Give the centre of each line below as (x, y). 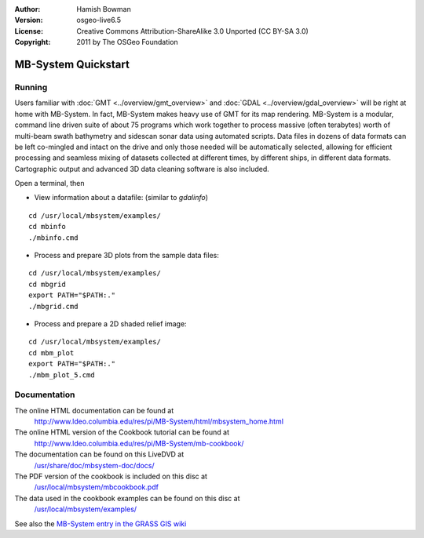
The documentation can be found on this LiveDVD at (99, 454)
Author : (27, 9)
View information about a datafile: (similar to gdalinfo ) (121, 198)
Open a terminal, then (49, 184)
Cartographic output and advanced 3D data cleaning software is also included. (142, 169)
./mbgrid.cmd (53, 306)
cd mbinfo (47, 227)
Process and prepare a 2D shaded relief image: (111, 324)
